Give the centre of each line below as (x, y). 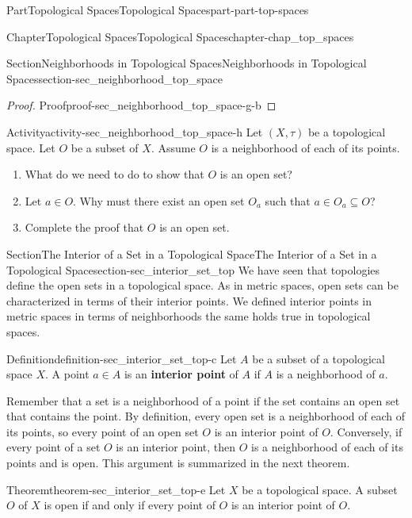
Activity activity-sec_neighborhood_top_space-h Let (135, 131)
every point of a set (53, 447)
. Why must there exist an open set (159, 200)
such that (288, 200)
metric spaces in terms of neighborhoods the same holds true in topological (189, 316)
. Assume (173, 147)
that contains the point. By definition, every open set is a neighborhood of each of (206, 416)
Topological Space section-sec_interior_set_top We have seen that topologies (193, 269)
